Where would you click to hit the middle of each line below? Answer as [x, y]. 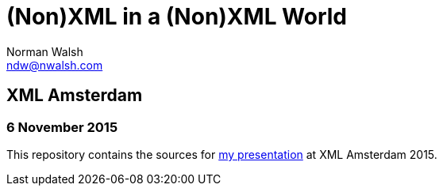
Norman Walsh [45, 51]
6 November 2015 [62, 127]
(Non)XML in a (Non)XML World [177, 17]
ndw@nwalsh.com [55, 65]
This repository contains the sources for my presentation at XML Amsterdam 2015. [222, 154]
